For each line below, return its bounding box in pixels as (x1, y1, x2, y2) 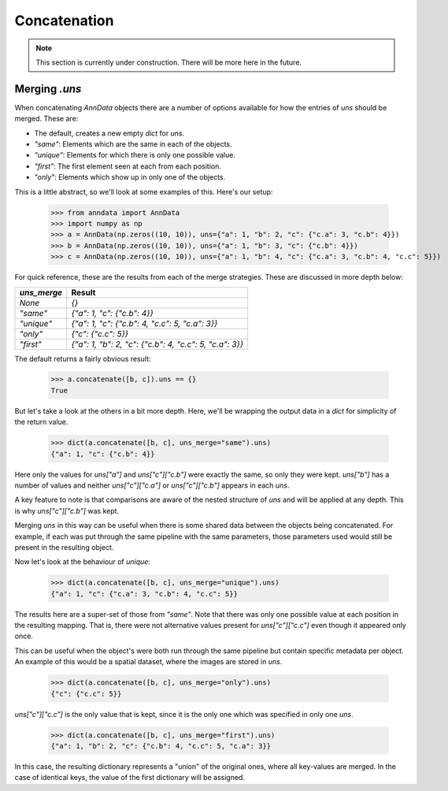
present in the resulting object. (14, 542, 114, 551)
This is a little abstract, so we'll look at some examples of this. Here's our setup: (14, 187, 273, 196)
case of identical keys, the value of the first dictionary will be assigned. (14, 773, 246, 782)
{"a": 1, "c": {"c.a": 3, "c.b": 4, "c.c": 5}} (50, 589, 238, 598)
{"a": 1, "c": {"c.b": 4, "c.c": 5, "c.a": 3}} (71, 318, 218, 329)
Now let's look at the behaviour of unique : (14, 557, 151, 566)
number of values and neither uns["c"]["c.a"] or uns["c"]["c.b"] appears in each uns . (14, 481, 290, 490)
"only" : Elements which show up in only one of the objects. (34, 173, 226, 182)
